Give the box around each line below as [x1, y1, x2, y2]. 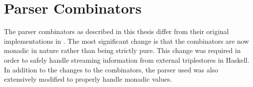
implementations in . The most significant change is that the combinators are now [4, 35, 249, 46]
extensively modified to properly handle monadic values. [4, 74, 172, 84]
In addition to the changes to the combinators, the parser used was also [4, 64, 218, 74]
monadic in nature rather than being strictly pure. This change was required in [4, 45, 241, 55]
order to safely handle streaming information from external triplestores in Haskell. [4, 54, 250, 65]
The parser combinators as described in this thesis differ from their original [4, 26, 229, 36]
